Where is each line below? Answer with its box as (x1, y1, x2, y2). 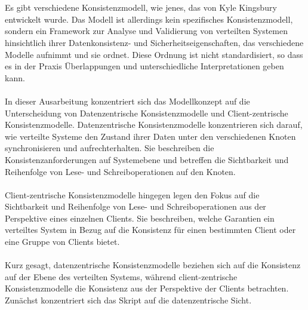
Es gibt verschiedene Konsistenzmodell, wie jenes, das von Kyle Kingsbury (5, 1, 277, 14)
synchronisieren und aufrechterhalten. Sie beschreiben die (5, 142, 214, 154)
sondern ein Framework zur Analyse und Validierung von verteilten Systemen (5, 24, 288, 37)
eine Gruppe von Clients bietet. (5, 235, 120, 248)
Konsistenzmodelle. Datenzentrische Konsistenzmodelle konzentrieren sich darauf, (5, 118, 303, 131)
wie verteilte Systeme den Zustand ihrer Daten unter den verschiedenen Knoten (5, 130, 296, 142)
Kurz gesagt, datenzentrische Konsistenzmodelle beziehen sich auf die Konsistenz (5, 259, 301, 271)
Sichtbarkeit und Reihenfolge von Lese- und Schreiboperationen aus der (5, 200, 266, 213)
